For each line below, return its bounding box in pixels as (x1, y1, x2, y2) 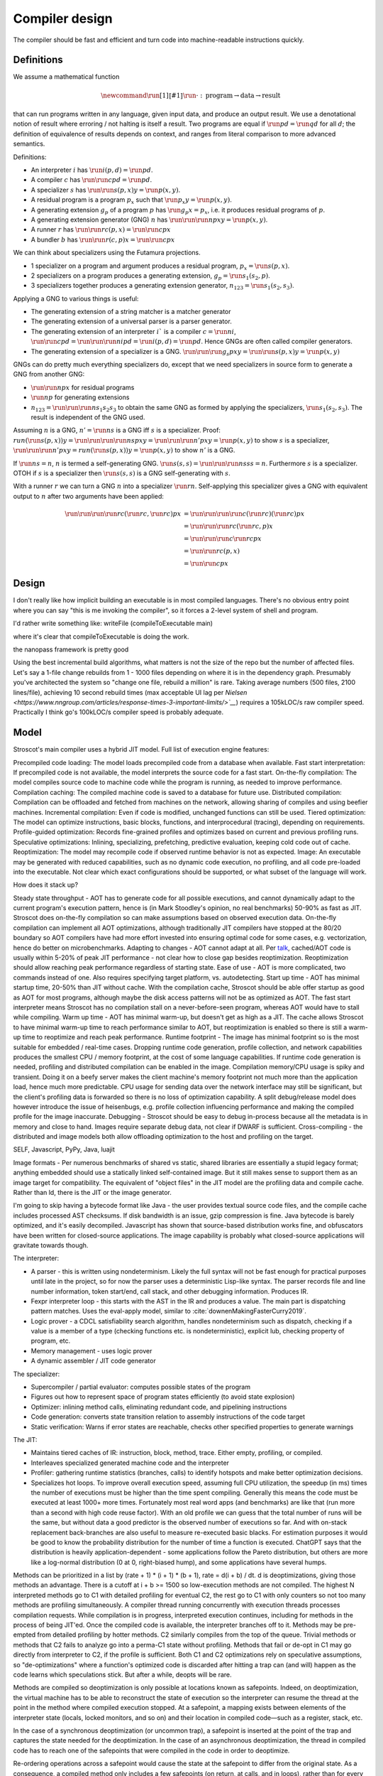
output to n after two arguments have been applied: (13, 492, 165, 500)
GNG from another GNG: (13, 370, 85, 379)
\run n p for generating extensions (30, 393, 130, 401)
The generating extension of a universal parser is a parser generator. (30, 317, 232, 326)
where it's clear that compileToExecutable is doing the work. (13, 632, 189, 641)
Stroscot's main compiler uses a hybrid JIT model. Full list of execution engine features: (13, 745, 270, 754)
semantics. (13, 139, 45, 148)
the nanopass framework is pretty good (13, 645, 129, 654)
